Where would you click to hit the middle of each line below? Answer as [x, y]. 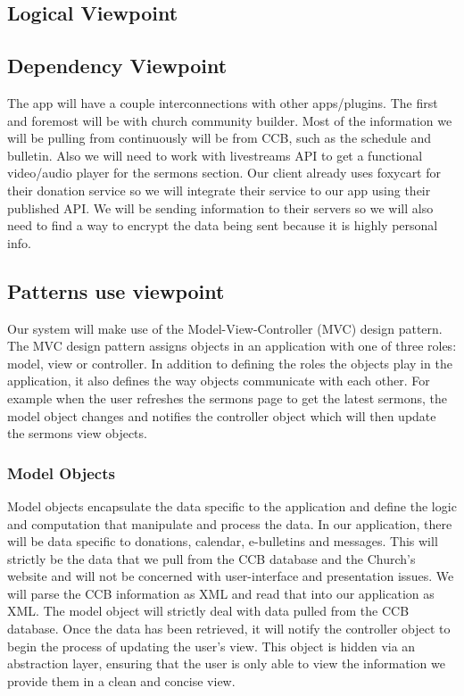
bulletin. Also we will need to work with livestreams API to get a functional [215, 155]
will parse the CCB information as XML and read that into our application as [221, 593]
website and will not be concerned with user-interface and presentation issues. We [231, 576]
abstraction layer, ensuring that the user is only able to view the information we [226, 663]
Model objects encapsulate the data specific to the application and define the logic [232, 505]
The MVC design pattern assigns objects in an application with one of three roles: [232, 346]
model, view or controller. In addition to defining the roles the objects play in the [230, 363]
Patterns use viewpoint [116, 290]
